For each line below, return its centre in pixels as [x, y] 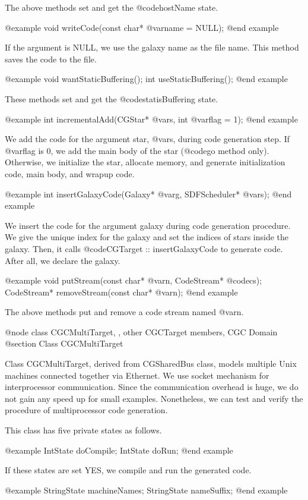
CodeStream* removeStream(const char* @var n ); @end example [121, 292]
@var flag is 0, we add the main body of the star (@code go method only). [137, 150]
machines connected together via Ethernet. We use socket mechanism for [137, 375]
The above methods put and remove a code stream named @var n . [124, 312]
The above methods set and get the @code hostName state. [112, 7]
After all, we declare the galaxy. [63, 260]
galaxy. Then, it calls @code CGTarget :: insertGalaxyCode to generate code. [144, 248]
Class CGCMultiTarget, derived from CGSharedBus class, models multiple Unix [151, 364]
